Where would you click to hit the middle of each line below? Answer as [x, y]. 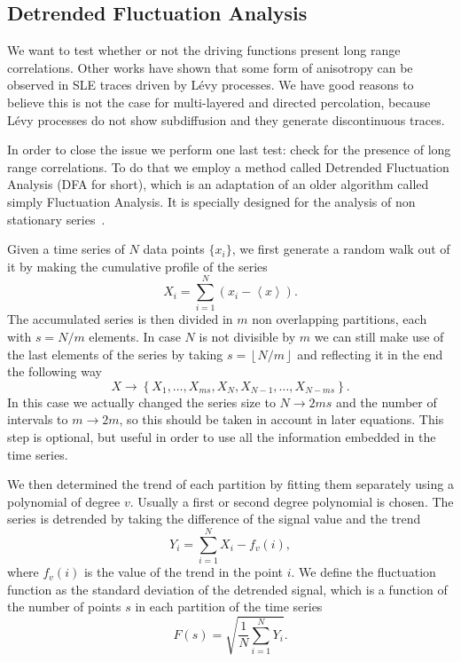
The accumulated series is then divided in [120, 319]
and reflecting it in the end [370, 354]
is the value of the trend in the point [184, 572]
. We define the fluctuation [363, 572]
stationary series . [56, 219]
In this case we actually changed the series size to [141, 402]
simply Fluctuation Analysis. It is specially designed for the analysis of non [211, 201]
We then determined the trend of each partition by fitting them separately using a [230, 484]
